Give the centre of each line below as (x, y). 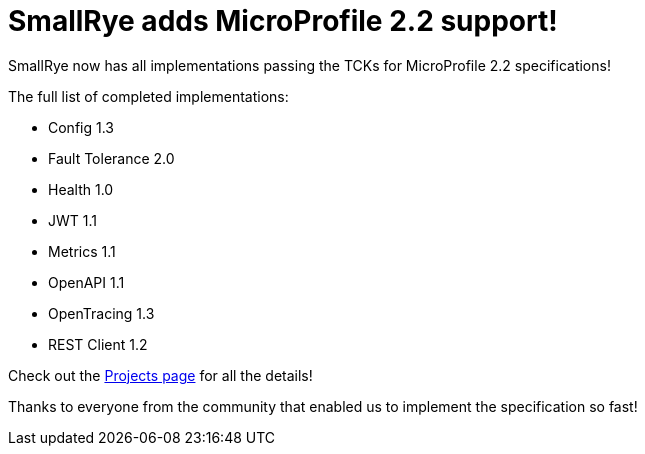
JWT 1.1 (72, 220)
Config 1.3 (81, 127)
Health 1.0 (81, 189)
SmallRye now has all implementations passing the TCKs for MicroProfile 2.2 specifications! (309, 65)
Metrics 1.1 (82, 251)
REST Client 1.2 (98, 344)
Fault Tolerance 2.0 (111, 158)
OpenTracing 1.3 (101, 313)
